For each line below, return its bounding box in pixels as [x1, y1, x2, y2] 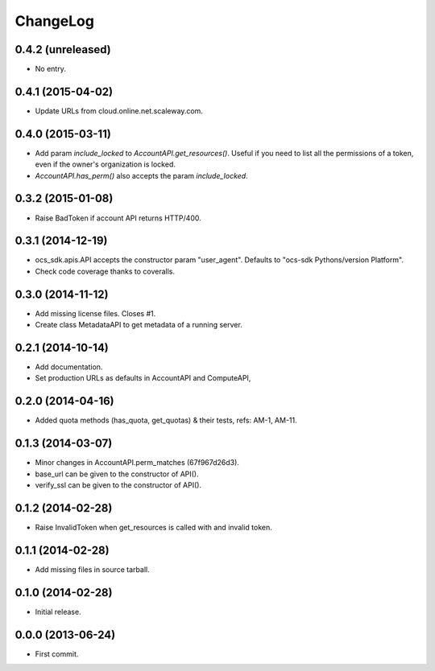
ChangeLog [14, 12, 94, 30]
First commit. [35, 648, 79, 659]
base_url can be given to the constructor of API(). [35, 469, 199, 479]
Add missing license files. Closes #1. [35, 308, 156, 318]
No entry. [35, 64, 66, 74]
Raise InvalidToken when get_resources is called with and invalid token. [35, 522, 273, 532]
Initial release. [35, 607, 81, 616]
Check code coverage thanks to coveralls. [35, 266, 176, 276]
